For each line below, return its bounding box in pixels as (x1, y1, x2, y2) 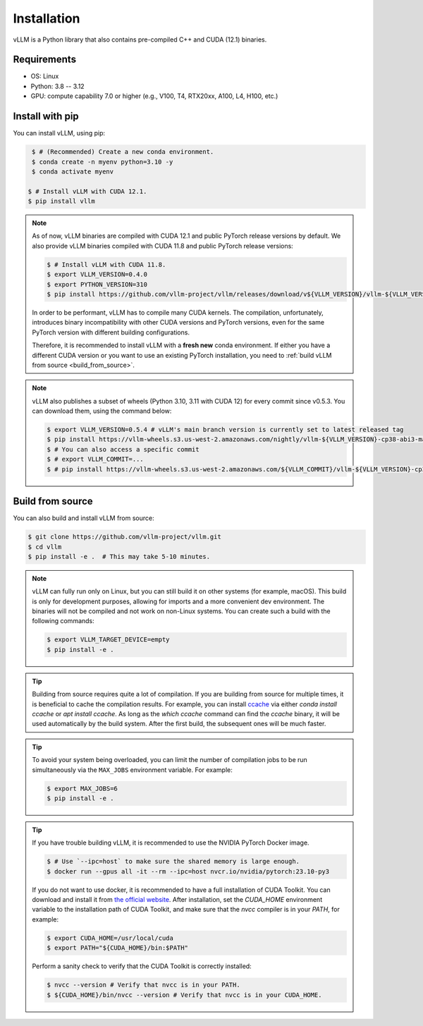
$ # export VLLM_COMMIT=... (47, 455, 144, 464)
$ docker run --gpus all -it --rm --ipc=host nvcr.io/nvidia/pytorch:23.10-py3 (47, 867, 330, 875)
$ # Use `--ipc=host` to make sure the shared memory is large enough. (47, 857, 300, 866)
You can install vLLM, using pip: (13, 129, 106, 138)
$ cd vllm (27, 543, 62, 550)
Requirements (13, 54, 77, 66)
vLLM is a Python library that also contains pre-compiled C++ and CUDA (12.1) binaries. (13, 35, 267, 44)
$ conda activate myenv (32, 167, 114, 176)
